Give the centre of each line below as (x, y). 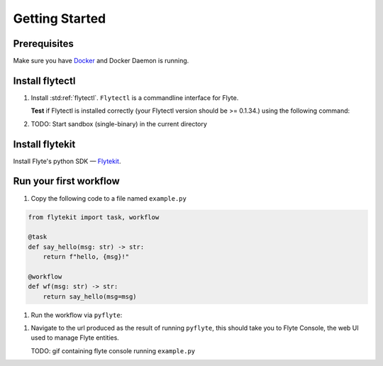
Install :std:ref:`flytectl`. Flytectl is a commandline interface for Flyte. (135, 98)
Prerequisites (43, 44)
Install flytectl (44, 81)
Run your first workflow (66, 181)
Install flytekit (44, 144)
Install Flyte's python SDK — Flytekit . (67, 161)
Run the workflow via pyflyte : (77, 315)
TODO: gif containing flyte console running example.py (113, 350)
